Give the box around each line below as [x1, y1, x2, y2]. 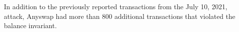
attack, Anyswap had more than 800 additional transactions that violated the [4, 11, 236, 21]
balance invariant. [4, 20, 57, 31]
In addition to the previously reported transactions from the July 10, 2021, [4, 1, 227, 11]
